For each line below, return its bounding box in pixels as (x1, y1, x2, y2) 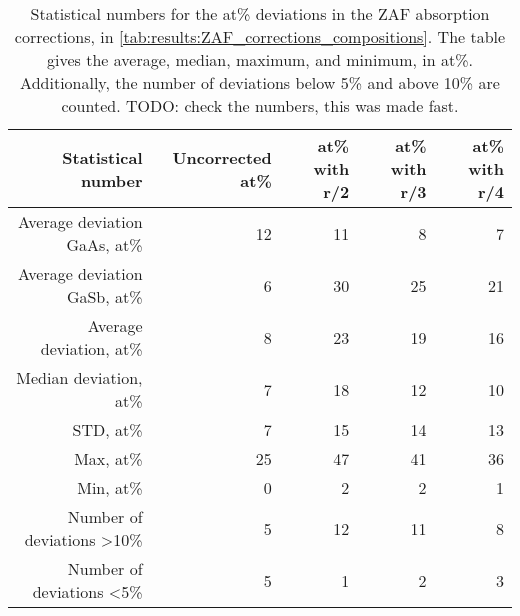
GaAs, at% (66, 233, 143, 256)
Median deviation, (16, 366, 143, 389)
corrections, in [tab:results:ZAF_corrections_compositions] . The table (14, 25, 506, 48)
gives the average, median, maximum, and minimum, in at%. (47, 48, 473, 71)
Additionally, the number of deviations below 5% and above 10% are (20, 71, 500, 94)
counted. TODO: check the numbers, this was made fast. (61, 94, 459, 117)
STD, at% (72, 418, 143, 441)
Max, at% (74, 447, 143, 470)
